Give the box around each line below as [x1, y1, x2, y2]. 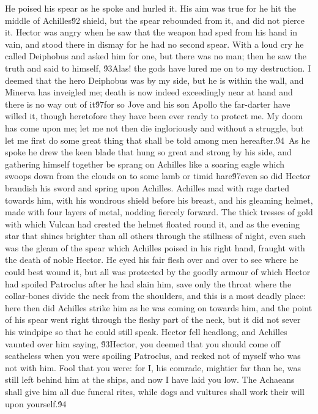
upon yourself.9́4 [5, 397, 67, 410]
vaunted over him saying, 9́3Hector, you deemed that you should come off [5, 337, 281, 350]
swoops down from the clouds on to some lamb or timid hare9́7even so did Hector [5, 169, 311, 182]
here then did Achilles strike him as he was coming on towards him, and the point [5, 301, 312, 314]
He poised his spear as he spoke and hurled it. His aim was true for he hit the [5, 2, 296, 14]
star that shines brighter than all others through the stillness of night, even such [5, 229, 306, 242]
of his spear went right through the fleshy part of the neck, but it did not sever [5, 313, 301, 326]
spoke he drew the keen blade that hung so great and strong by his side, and [5, 146, 292, 158]
